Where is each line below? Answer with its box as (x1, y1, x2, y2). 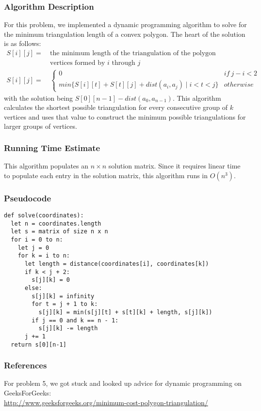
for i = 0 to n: (11, 236, 63, 244)
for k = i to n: (17, 252, 70, 259)
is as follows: (4, 38, 41, 48)
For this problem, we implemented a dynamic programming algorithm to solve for (4, 19, 247, 30)
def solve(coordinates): (4, 212, 84, 219)
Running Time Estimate (4, 141, 100, 153)
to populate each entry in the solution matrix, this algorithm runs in (4, 170, 208, 180)
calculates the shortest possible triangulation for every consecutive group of (4, 102, 228, 112)
